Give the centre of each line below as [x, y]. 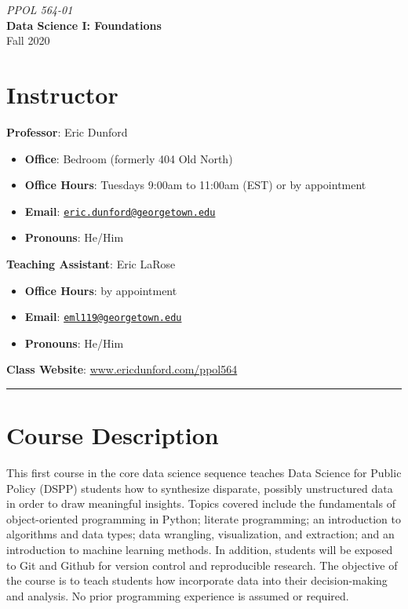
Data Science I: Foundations [84, 25]
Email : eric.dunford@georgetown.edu [120, 211]
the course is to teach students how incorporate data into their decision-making [197, 580]
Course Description [113, 435]
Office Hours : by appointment [101, 290]
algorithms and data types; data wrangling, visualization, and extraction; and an [200, 534]
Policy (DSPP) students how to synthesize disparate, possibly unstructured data [200, 488]
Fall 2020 [28, 40]
